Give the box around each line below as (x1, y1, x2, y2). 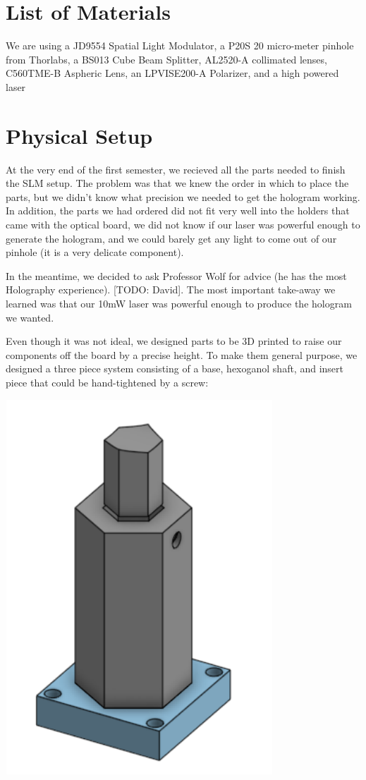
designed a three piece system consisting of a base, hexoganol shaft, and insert (6, 361, 343, 376)
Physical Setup (6, 121, 153, 150)
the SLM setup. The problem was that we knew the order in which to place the (6, 176, 349, 190)
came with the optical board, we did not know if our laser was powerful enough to (6, 217, 360, 231)
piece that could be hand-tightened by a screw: (6, 374, 209, 389)
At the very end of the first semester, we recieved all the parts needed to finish (6, 162, 346, 176)
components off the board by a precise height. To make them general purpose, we (6, 347, 358, 362)
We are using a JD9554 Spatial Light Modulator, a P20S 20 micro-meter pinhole (6, 38, 354, 53)
